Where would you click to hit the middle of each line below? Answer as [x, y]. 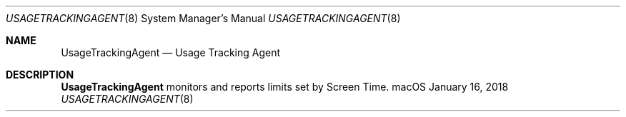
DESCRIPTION [40, 75]
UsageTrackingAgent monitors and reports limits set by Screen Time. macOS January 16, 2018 [285, 87]
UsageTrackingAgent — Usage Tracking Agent [171, 52]
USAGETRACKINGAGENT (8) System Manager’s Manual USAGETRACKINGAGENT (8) [203, 18]
